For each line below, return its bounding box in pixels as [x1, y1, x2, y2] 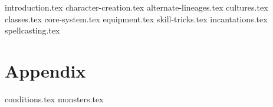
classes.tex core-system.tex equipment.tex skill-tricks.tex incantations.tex [5, 12, 268, 25]
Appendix [5, 58, 86, 82]
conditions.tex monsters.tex [5, 92, 104, 105]
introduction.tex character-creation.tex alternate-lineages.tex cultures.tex [5, 1, 268, 13]
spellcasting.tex [5, 24, 60, 36]
